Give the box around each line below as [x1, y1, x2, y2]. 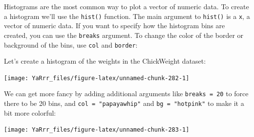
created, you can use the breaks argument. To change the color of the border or [4, 30, 244, 40]
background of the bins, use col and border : [4, 39, 138, 50]
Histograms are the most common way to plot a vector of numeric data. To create [4, 1, 249, 11]
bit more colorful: [4, 107, 56, 118]
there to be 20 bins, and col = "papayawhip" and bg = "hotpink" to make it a [4, 98, 244, 108]
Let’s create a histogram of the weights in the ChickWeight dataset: [4, 56, 206, 66]
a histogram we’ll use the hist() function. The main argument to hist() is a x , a [4, 11, 250, 21]
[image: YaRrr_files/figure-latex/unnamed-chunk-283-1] [4, 126, 190, 134]
